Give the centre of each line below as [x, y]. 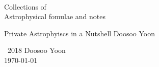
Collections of [25, 6]
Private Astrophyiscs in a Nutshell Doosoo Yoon [80, 33]
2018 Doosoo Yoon [36, 50]
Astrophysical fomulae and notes [55, 16]
